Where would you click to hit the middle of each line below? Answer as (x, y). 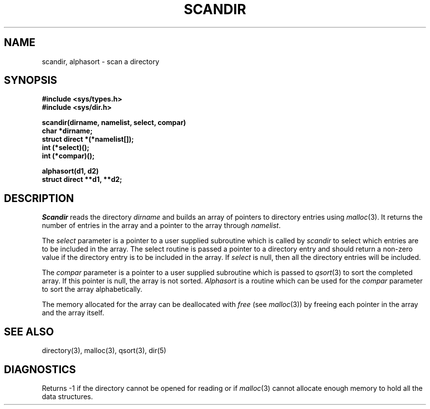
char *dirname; (67, 131)
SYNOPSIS (31, 80)
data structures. (67, 396)
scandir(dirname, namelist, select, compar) (114, 123)
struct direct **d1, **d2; (82, 179)
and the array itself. (73, 313)
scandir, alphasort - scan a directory (101, 61)
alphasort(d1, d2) (70, 171)
